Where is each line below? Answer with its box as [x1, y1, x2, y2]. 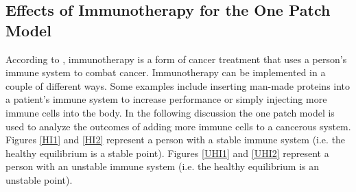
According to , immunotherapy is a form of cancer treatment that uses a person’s [5, 51, 347, 66]
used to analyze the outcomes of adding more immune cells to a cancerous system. [5, 119, 351, 133]
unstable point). [5, 172, 73, 187]
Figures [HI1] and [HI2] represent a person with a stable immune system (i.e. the [5, 132, 346, 147]
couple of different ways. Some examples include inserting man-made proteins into [5, 78, 351, 93]
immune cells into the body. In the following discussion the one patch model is [5, 105, 335, 119]
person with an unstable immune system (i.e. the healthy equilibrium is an [5, 159, 320, 173]
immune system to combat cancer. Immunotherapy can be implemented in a [5, 65, 326, 80]
